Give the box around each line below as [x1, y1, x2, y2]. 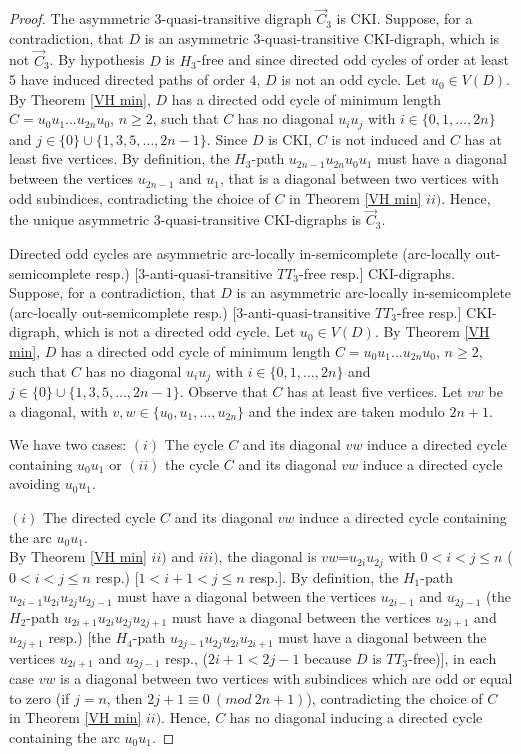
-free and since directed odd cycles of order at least [196, 49, 510, 70]
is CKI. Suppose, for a [336, 8, 473, 29]
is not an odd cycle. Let [281, 69, 427, 90]
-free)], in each [408, 647, 497, 668]
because [304, 647, 352, 668]
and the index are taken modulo [248, 400, 445, 421]
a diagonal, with [9, 400, 108, 421]
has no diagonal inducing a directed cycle [229, 707, 483, 728]
